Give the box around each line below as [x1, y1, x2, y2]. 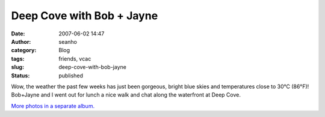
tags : [11, 55, 25, 62]
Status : [11, 72, 30, 79]
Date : [11, 30, 25, 37]
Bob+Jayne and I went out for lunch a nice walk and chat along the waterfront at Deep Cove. [11, 91, 241, 98]
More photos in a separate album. [11, 102, 95, 109]
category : [11, 47, 37, 54]
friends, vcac [58, 55, 91, 62]
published [58, 72, 84, 79]
